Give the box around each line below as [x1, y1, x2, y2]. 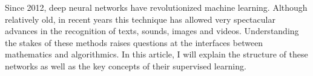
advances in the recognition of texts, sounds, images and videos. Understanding [5, 25, 299, 37]
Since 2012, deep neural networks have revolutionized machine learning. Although [5, 1, 308, 13]
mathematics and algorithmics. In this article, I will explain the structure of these [5, 48, 308, 60]
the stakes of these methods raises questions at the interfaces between [5, 36, 263, 48]
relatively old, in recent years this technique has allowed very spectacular [5, 13, 275, 25]
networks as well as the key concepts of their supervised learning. [5, 59, 246, 72]
